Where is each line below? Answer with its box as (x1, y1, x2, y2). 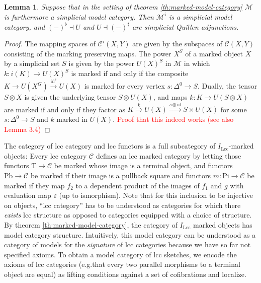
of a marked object (185, 48, 243, 58)
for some (220, 104, 247, 114)
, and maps (153, 92, 188, 102)
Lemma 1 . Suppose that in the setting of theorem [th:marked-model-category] (4, 2, 242, 12)
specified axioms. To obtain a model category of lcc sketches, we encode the (4, 249, 237, 259)
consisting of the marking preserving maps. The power (4, 48, 171, 58)
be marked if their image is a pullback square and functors (30, 170, 211, 180)
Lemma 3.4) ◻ (4, 123, 50, 134)
